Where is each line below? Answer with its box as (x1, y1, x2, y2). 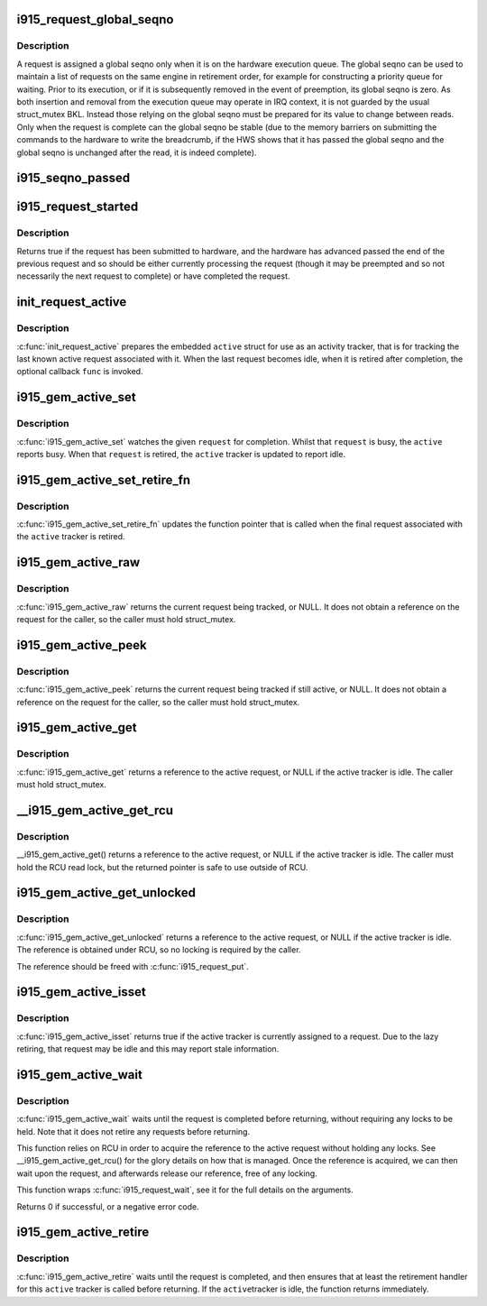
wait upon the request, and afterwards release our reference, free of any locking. (16, 1168, 317, 1179)
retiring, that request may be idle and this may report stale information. (16, 1044, 280, 1054)
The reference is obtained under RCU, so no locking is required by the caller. (16, 944, 301, 955)
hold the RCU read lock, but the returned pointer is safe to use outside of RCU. (16, 861, 308, 872)
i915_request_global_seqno (16, 12, 174, 27)
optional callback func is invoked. (16, 366, 143, 377)
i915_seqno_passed (16, 170, 131, 186)
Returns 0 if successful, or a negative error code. (16, 1200, 200, 1212)
